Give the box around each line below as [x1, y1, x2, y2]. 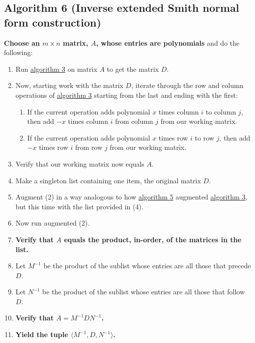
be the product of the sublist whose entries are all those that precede [43, 260, 251, 271]
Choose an [4, 37, 40, 48]
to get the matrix [107, 63, 159, 74]
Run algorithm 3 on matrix [15, 63, 97, 74]
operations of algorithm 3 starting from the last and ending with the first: [15, 89, 238, 100]
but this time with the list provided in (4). [15, 201, 143, 211]
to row [195, 132, 214, 143]
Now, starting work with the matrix [15, 80, 123, 90]
